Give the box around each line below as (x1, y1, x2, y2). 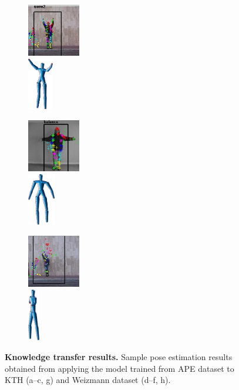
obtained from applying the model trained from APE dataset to (5, 362, 234, 374)
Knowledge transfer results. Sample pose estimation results (5, 351, 233, 363)
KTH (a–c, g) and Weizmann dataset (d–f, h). (5, 374, 171, 386)
